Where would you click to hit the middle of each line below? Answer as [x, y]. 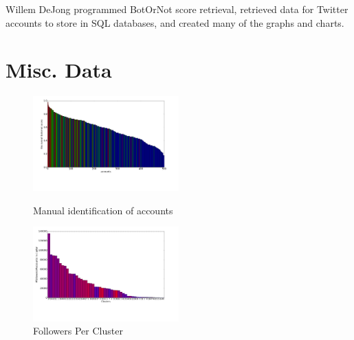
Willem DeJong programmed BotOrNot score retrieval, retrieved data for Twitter [177, 9]
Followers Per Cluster [78, 331]
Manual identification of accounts [103, 210]
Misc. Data [59, 70]
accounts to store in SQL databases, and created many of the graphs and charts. [175, 22]
